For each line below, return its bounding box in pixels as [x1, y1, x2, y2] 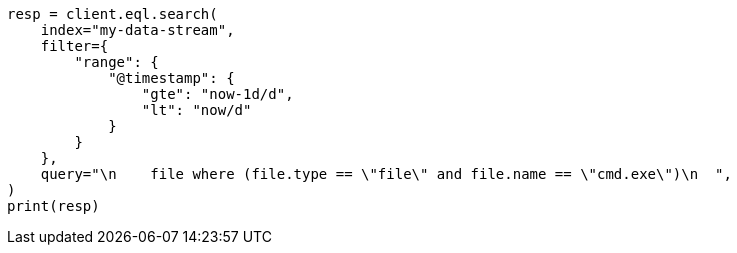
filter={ [40, 38, 109, 54]
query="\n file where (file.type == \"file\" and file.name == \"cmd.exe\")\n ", [40, 166, 732, 182]
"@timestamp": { [108, 70, 235, 86]
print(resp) [7, 198, 100, 214]
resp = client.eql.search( [7, 6, 218, 22]
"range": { [74, 54, 159, 70]
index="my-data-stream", [40, 22, 235, 38]
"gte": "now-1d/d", [141, 86, 294, 102]
